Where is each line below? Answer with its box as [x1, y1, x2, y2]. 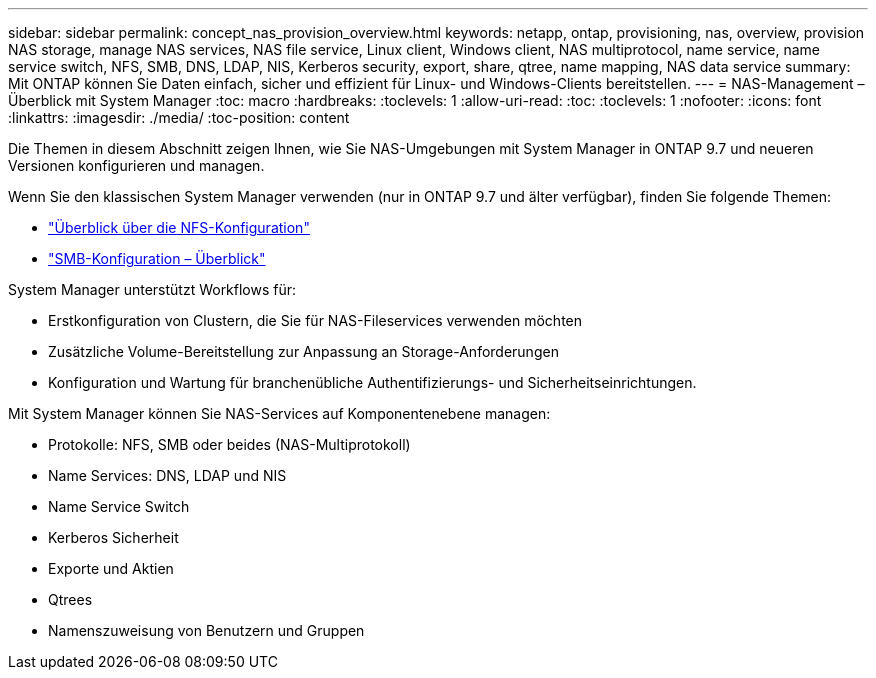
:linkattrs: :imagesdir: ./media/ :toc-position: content [8, 109, 350, 126]
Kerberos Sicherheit [48, 529, 179, 546]
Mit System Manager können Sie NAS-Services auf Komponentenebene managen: [8, 405, 551, 422]
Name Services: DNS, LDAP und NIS [48, 467, 287, 484]
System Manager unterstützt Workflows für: [8, 281, 297, 298]
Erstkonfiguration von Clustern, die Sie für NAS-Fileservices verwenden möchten [48, 312, 583, 329]
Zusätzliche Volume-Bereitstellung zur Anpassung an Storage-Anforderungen [48, 343, 559, 360]
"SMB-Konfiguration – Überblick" [48, 250, 266, 267]
